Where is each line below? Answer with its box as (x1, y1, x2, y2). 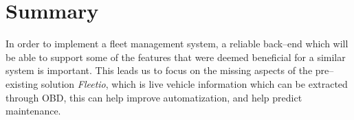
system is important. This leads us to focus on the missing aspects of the (5, 63, 313, 77)
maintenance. (5, 104, 61, 118)
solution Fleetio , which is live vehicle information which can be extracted (41, 76, 348, 91)
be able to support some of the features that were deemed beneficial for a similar (5, 49, 346, 64)
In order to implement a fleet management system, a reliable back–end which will (5, 36, 349, 51)
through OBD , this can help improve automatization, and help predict (5, 90, 302, 104)
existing (5, 76, 38, 91)
